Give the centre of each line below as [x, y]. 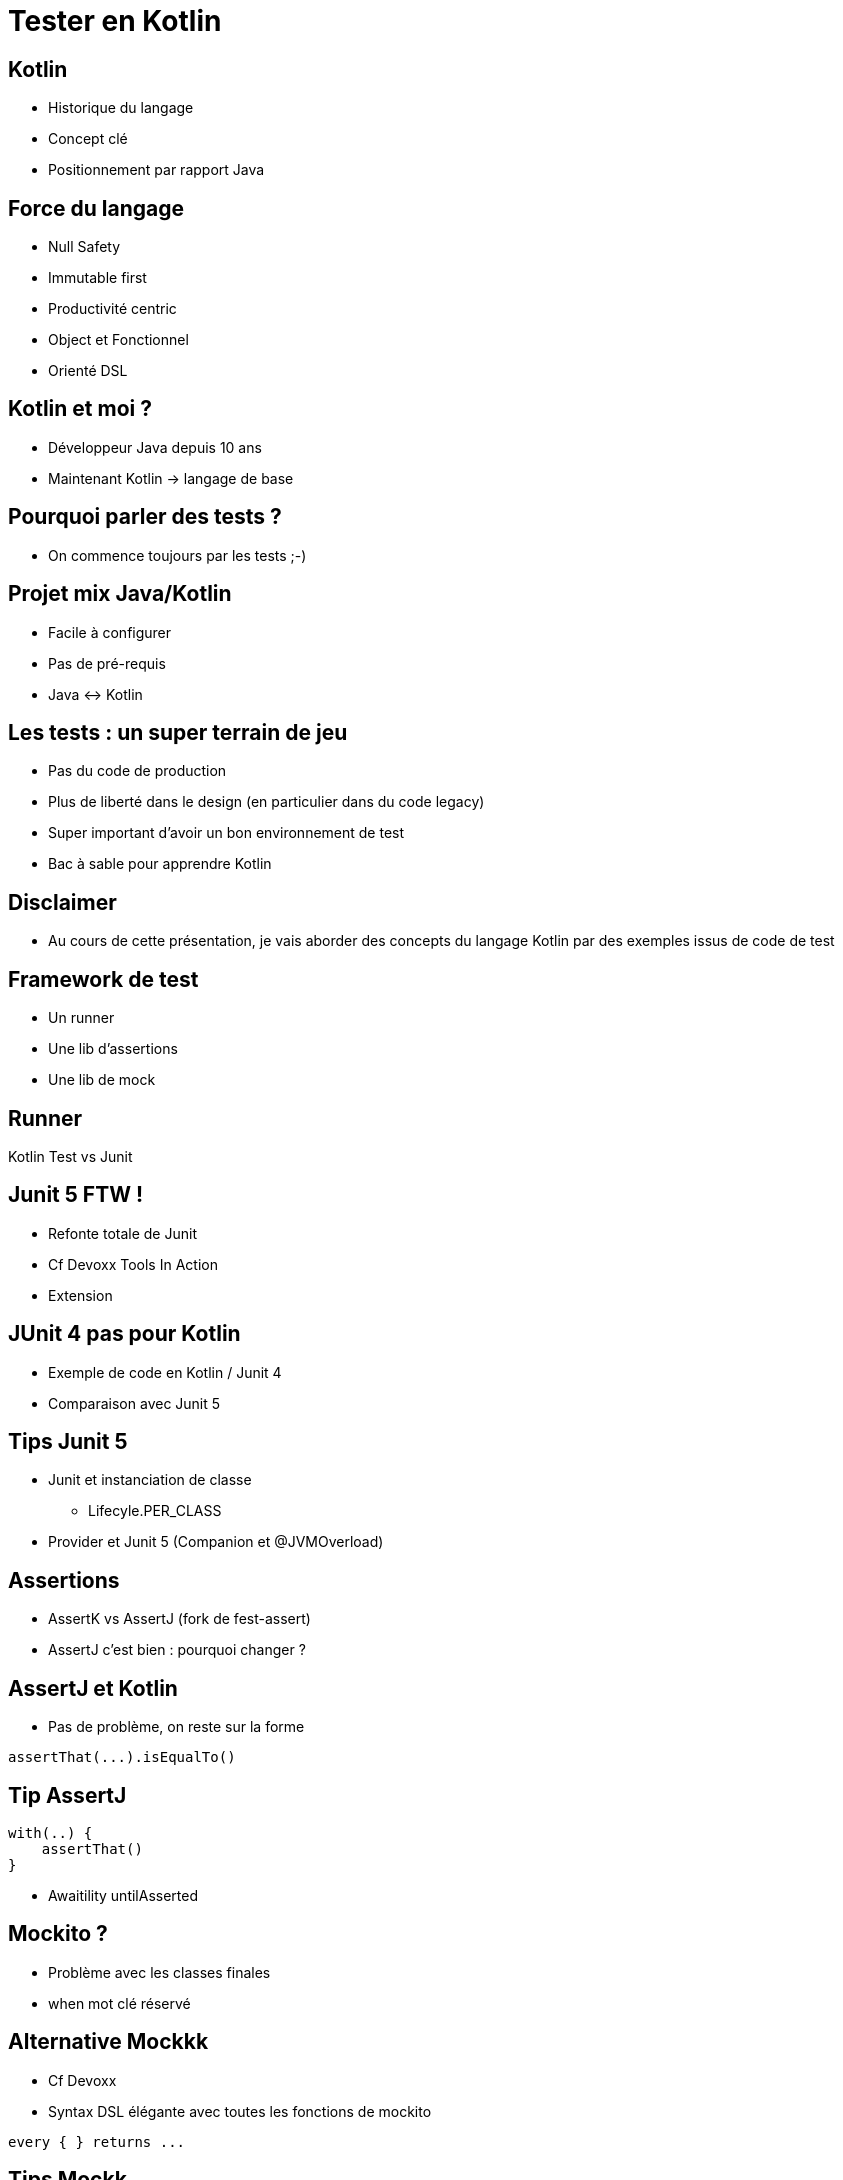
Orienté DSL [88, 371]
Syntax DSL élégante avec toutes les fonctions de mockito [240, 2111]
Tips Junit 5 [68, 1442]
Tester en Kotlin [115, 21]
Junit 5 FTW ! [76, 1195]
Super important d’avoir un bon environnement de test [226, 833]
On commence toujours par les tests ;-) [177, 555]
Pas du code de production [137, 771]
